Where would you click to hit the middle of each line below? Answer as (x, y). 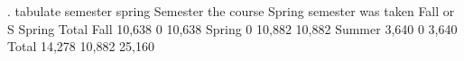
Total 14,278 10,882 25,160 (81, 46)
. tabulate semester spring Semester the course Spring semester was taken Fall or (231, 11)
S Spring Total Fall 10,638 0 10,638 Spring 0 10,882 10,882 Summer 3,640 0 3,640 (232, 28)
